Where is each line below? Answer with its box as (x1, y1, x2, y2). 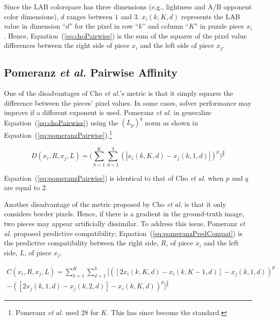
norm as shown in (144, 117, 198, 127)
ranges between (67, 11, 113, 21)
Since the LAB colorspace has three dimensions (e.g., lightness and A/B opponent (4, 1, 252, 11)
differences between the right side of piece (4, 40, 130, 50)
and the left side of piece (140, 40, 214, 50)
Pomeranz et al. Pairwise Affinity (4, 65, 178, 80)
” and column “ (142, 21, 189, 31)
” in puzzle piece (194, 21, 244, 31)
